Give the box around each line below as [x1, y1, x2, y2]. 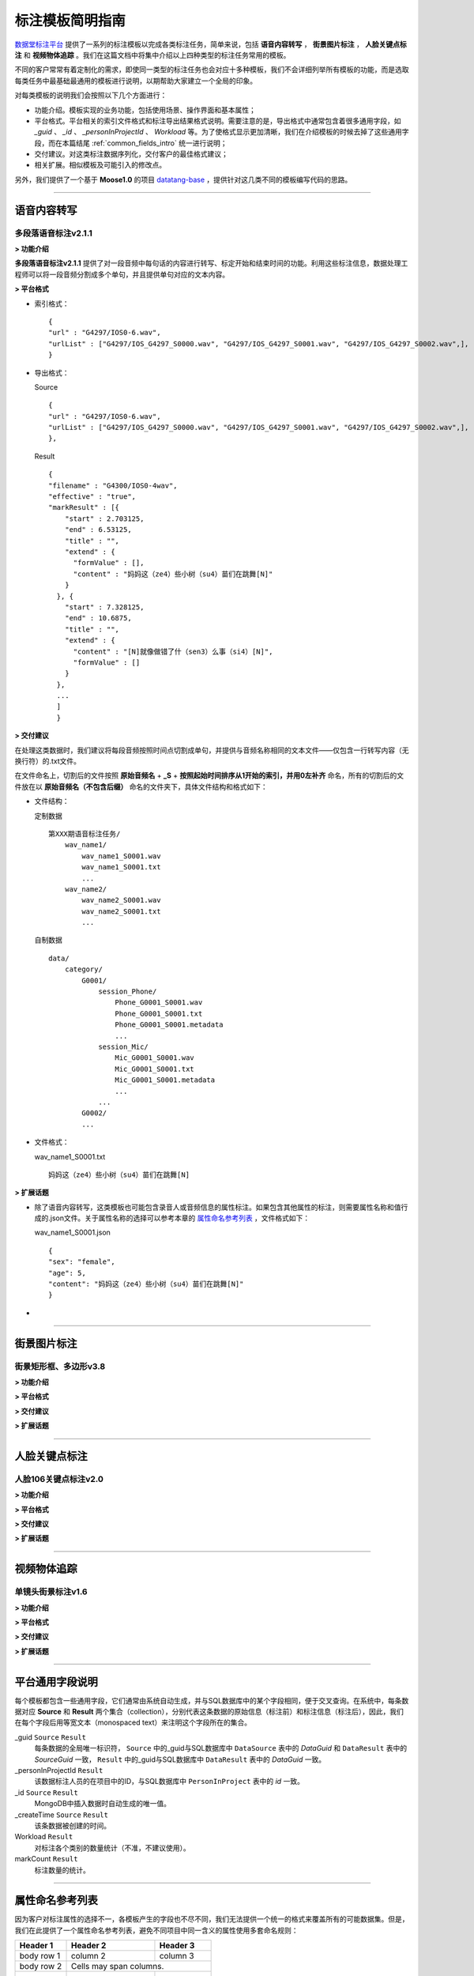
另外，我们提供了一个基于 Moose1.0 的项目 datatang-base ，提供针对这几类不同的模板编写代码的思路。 [14, 175, 352, 184]
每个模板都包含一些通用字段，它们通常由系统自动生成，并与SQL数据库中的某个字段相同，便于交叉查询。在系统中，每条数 [14, 1695, 409, 1705]
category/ [64, 965, 103, 974]
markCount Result [14, 1854, 78, 1864]
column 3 [159, 1951, 194, 1962]
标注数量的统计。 [34, 1865, 90, 1875]
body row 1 [19, 1951, 61, 1962]
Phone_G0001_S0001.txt [115, 1009, 203, 1018]
